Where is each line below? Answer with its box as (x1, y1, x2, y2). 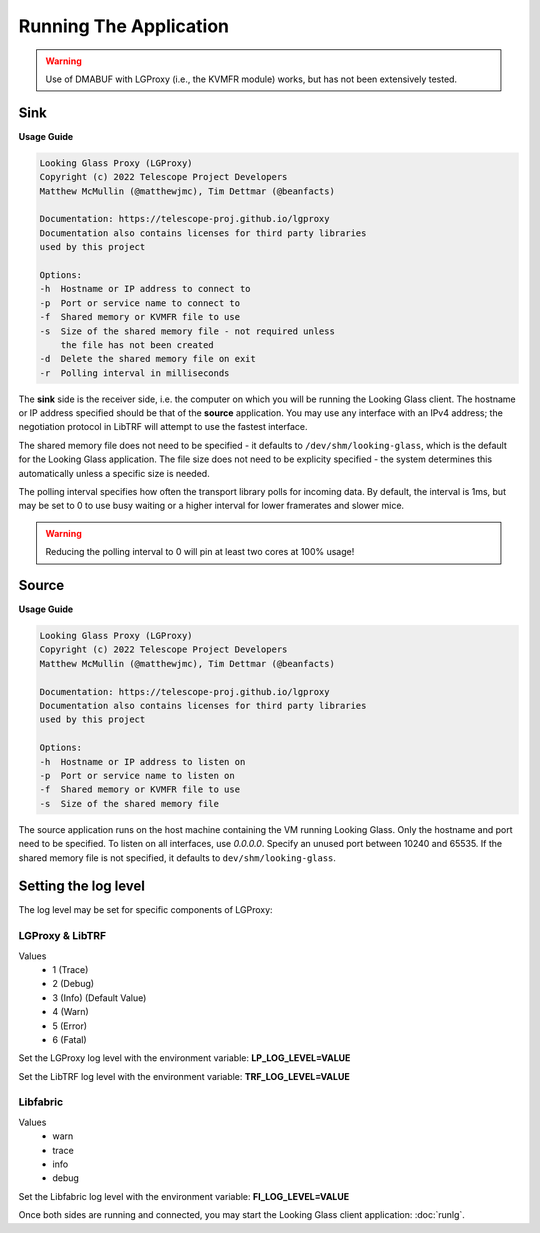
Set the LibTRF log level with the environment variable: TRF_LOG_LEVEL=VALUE (18, 1070, 350, 1082)
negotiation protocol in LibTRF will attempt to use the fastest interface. (18, 421, 308, 433)
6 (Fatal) (52, 1033, 87, 1045)
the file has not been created (60, 339, 214, 350)
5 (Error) (52, 1020, 88, 1032)
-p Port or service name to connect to (39, 297, 240, 309)
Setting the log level (18, 878, 145, 895)
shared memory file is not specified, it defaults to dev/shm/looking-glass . (18, 851, 337, 864)
